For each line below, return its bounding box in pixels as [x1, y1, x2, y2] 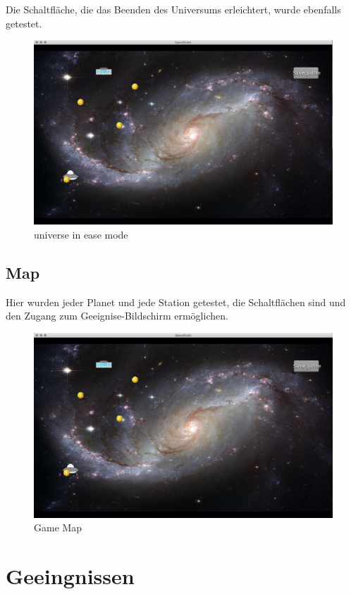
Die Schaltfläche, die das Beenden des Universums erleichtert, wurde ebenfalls [6, 2, 341, 16]
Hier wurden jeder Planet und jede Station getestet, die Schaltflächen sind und [6, 294, 346, 309]
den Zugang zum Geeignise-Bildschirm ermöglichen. [6, 308, 228, 323]
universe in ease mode [34, 227, 128, 241]
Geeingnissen [6, 562, 135, 590]
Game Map [34, 520, 82, 535]
